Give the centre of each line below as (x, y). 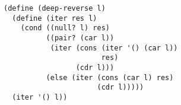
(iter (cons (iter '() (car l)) (114, 48)
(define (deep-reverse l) (55, 8)
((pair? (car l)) (80, 38)
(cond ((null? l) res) (65, 28)
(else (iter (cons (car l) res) (110, 77)
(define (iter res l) (55, 18)
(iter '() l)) (40, 97)
